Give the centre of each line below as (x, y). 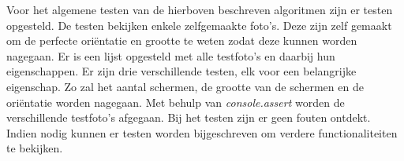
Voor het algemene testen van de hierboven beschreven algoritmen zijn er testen (200, 9)
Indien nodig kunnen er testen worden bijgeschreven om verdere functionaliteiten (202, 132)
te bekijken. (35, 148)
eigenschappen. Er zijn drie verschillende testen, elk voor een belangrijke (181, 71)
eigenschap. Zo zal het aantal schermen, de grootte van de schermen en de (185, 86)
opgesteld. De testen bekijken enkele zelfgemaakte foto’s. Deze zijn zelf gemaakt (199, 25)
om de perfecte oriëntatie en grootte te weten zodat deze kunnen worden (182, 40)
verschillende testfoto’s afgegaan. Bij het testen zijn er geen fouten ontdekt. (189, 117)
